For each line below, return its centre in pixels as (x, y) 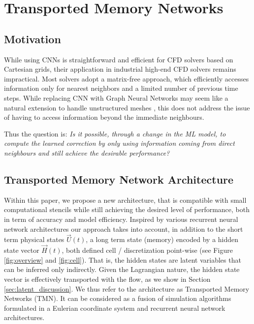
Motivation (32, 39)
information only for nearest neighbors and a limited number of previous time (121, 88)
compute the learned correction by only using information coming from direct (119, 143)
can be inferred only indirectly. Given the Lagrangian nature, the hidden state (122, 269)
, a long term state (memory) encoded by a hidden (162, 239)
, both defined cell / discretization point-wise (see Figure (147, 250)
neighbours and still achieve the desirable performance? (87, 152)
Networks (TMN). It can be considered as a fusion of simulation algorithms (118, 298)
